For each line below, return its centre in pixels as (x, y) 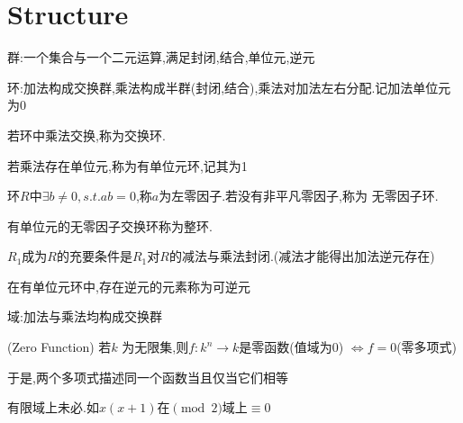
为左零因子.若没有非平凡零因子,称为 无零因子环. (299, 196)
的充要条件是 (94, 256)
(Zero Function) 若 (59, 347)
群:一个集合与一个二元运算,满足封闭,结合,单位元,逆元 (161, 57)
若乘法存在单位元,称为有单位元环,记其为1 (127, 165)
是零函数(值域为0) (291, 347)
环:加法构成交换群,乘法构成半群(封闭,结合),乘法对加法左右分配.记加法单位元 (229, 87)
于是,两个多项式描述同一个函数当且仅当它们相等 (148, 377)
